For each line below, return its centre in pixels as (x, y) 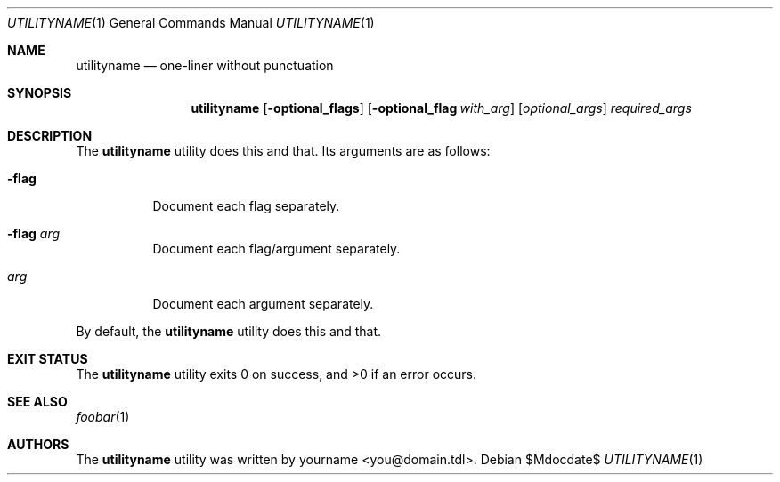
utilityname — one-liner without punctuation (205, 65)
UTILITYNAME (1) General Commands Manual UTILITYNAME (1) (191, 23)
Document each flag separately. (246, 206)
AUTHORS (38, 444)
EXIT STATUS (48, 359)
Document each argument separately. (263, 304)
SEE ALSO (37, 402)
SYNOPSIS (40, 93)
